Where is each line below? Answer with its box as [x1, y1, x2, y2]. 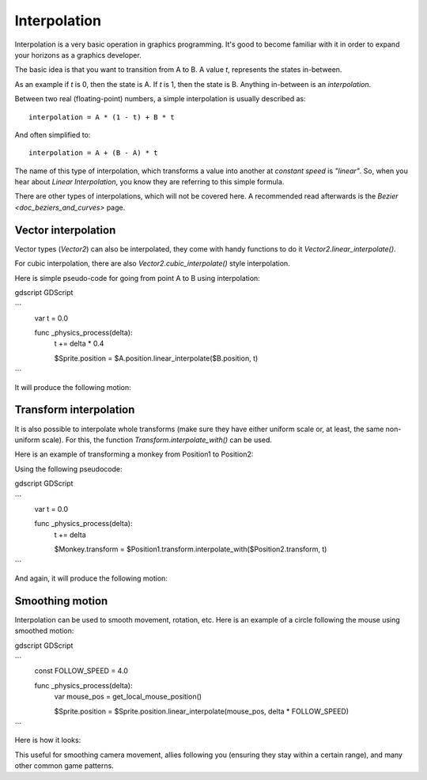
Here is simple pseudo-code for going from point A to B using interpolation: [14, 273, 260, 282]
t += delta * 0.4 [54, 339, 104, 348]
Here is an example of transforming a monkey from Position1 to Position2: [14, 449, 254, 459]
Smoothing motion [14, 594, 108, 608]
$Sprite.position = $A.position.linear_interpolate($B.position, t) [54, 353, 259, 363]
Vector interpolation [14, 223, 116, 237]
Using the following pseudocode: [14, 464, 123, 474]
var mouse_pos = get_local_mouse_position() [54, 692, 202, 702]
